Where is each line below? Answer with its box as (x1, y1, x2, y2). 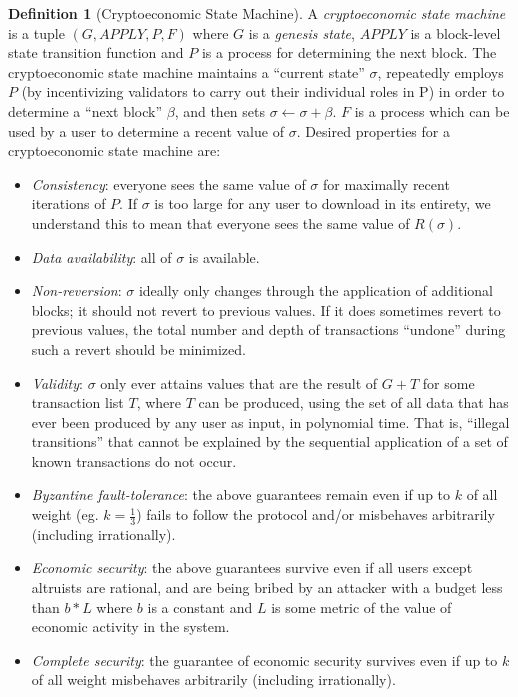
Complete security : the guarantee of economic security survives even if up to (31, 649, 498, 670)
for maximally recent (323, 173, 450, 194)
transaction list (31, 392, 124, 413)
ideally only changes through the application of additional (138, 280, 494, 301)
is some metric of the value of (271, 596, 452, 617)
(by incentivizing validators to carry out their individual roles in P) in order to (21, 81, 505, 102)
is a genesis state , (248, 22, 355, 43)
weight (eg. (31, 504, 99, 525)
